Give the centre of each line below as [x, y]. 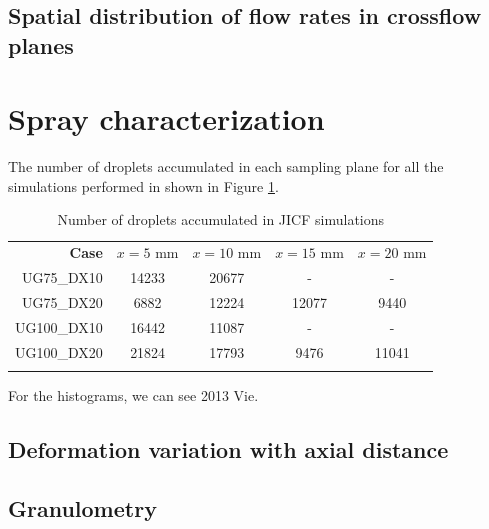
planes [41, 44]
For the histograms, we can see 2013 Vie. [133, 395]
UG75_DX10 [62, 277]
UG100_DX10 [59, 326]
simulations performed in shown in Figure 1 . [143, 185]
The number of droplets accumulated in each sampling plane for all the [226, 166]
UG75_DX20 [62, 302]
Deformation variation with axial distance [228, 449]
